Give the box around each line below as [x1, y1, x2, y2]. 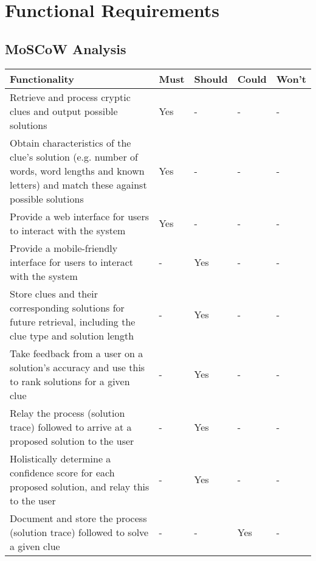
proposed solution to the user [10, 433, 134, 448]
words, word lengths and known [10, 163, 145, 178]
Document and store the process [10, 510, 147, 525]
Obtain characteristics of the [10, 135, 131, 150]
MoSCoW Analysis [5, 39, 126, 58]
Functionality [10, 71, 74, 86]
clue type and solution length [10, 328, 134, 343]
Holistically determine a [10, 451, 111, 465]
